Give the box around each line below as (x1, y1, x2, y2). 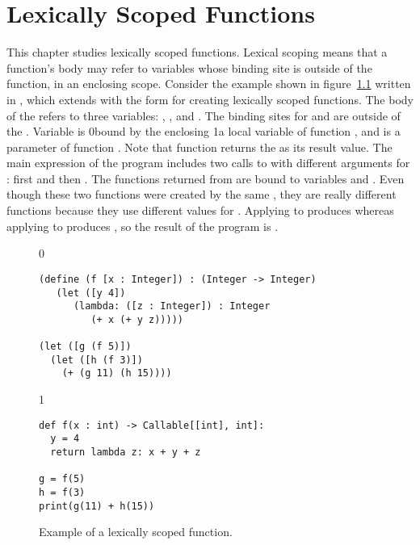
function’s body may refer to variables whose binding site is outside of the (6, 59, 372, 76)
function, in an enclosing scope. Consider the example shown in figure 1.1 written (6, 75, 411, 92)
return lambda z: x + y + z (50, 446, 201, 458)
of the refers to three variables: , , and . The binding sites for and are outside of (6, 107, 401, 124)
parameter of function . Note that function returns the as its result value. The (6, 138, 393, 155)
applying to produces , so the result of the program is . (6, 217, 279, 234)
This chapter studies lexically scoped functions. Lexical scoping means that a (6, 44, 388, 61)
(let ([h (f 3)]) (50, 354, 143, 366)
